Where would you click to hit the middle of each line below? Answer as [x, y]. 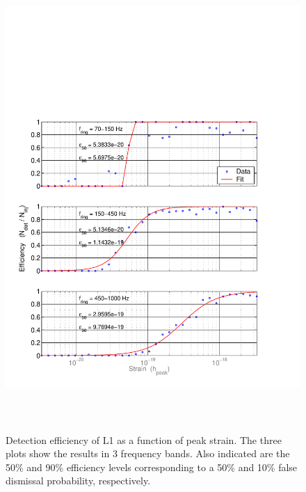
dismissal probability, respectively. [78, 481]
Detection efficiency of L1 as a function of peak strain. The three [144, 439]
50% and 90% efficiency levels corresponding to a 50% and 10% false [152, 467]
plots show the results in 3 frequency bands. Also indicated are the [148, 453]
